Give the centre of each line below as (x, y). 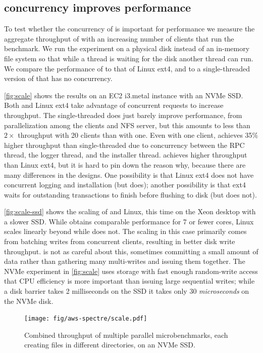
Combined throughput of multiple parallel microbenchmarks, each (126, 335)
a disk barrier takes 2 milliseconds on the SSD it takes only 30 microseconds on (127, 291)
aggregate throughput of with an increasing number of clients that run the (119, 38)
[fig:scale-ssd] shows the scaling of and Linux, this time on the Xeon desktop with (130, 211)
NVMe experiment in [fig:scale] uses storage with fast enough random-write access (131, 271)
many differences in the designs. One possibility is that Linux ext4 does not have (129, 174)
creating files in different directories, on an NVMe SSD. (110, 345)
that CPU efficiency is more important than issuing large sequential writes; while (129, 281)
